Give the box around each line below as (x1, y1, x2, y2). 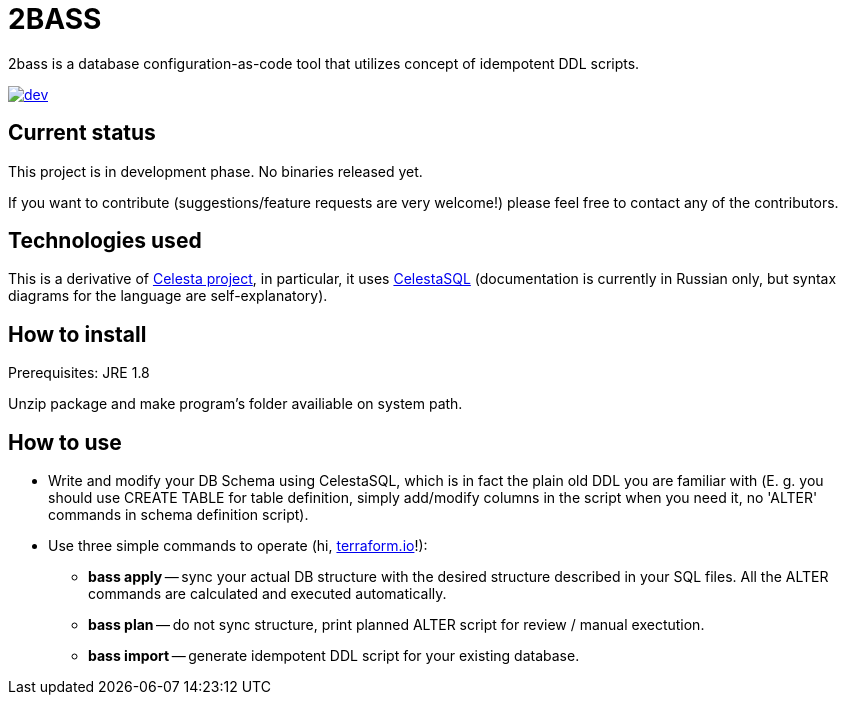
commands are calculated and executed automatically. (88, 585, 447, 603)
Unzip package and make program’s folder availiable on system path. (8, 395, 463, 413)
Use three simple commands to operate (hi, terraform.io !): (48, 537, 428, 555)
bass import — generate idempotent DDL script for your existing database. (88, 647, 580, 665)
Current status (8, 120, 156, 146)
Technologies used (8, 228, 202, 254)
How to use (8, 429, 122, 455)
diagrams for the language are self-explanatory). (8, 287, 328, 305)
